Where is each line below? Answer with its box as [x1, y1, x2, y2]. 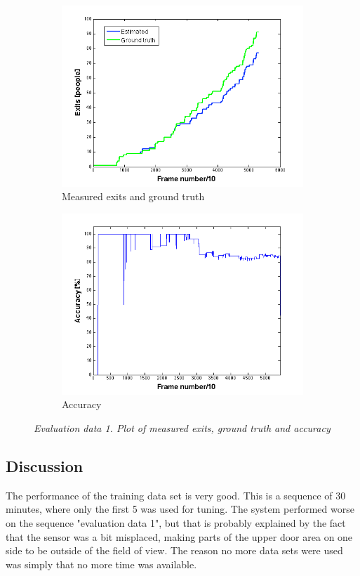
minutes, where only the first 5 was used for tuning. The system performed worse [6, 502, 354, 516]
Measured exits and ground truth [62, 189, 205, 204]
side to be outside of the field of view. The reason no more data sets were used [6, 543, 343, 558]
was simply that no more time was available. [6, 556, 197, 571]
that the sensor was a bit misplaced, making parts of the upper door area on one [6, 529, 353, 544]
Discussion [6, 455, 84, 477]
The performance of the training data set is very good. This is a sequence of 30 [6, 487, 346, 502]
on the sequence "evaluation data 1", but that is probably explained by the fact [6, 516, 346, 530]
